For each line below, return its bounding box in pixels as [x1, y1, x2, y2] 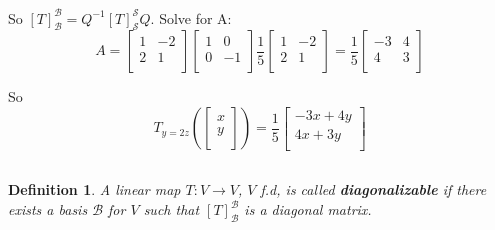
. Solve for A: [150, 7, 232, 28]
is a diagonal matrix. [244, 199, 372, 220]
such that [143, 199, 200, 220]
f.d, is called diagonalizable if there [260, 179, 487, 200]
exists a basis [8, 199, 88, 220]
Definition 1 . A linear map [8, 179, 181, 200]
